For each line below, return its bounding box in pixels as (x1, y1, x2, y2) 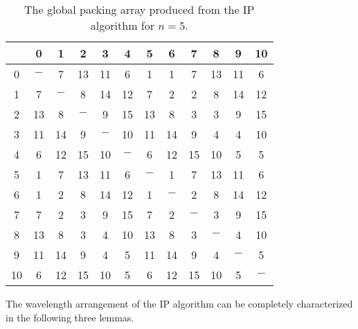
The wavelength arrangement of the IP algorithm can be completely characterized (6, 296, 353, 310)
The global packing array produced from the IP (24, 1, 255, 17)
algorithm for (90, 17, 154, 33)
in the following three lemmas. (6, 310, 134, 324)
